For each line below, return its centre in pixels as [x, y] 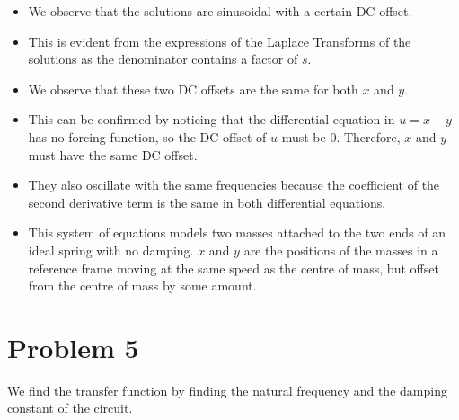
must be [304, 136]
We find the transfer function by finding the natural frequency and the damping [227, 390]
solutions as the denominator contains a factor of [163, 59]
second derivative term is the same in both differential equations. [207, 202]
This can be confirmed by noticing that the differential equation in [212, 119]
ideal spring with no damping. [111, 250]
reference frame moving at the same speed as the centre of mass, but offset [234, 268]
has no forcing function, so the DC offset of [147, 136]
